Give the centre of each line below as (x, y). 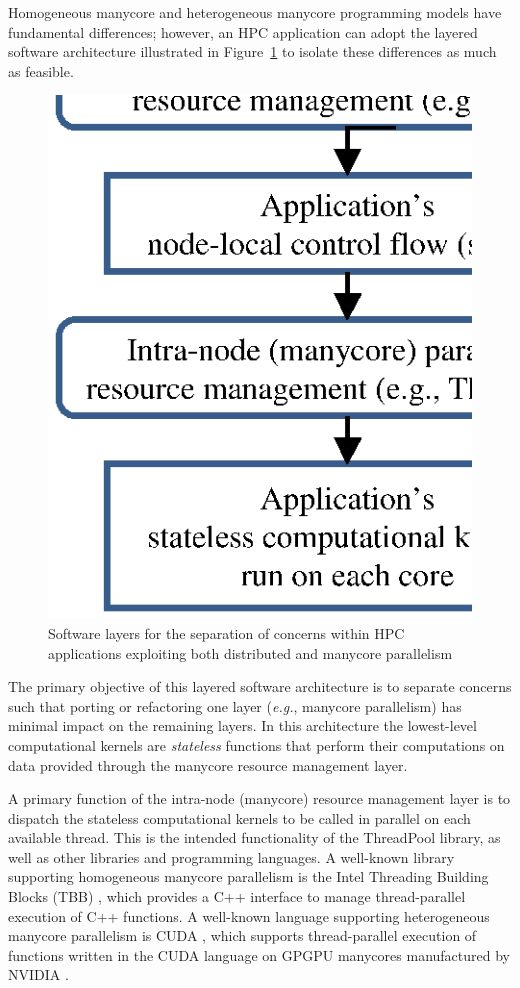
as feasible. (41, 70)
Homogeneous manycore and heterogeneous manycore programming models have (255, 12)
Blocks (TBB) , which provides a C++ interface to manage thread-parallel (237, 896)
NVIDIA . (38, 974)
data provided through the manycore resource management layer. (208, 764)
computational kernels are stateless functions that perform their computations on (256, 744)
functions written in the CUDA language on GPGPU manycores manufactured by (259, 954)
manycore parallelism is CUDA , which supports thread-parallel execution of (242, 935)
